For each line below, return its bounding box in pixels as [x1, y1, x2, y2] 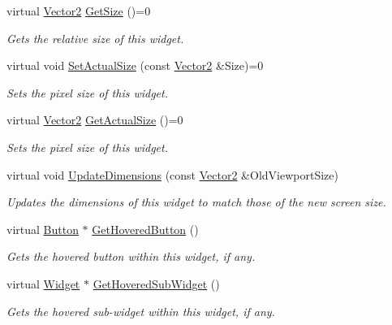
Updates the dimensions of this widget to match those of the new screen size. [6, 193, 386, 210]
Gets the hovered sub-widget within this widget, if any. [6, 302, 275, 319]
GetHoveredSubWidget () [93, 275, 220, 292]
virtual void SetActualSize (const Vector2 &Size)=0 [6, 57, 264, 74]
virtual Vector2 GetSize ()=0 [6, 2, 151, 19]
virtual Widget [6, 275, 80, 292]
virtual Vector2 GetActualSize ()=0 [6, 111, 183, 128]
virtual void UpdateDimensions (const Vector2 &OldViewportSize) [6, 166, 338, 183]
